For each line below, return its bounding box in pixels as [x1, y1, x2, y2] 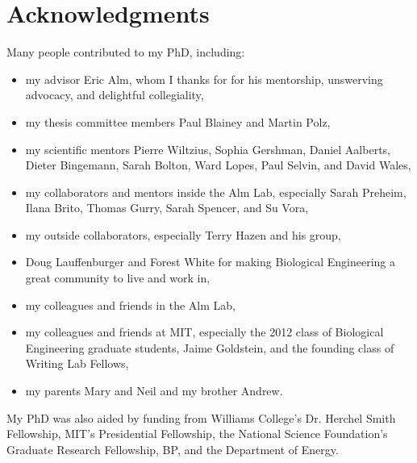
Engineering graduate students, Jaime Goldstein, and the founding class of [25, 339, 394, 356]
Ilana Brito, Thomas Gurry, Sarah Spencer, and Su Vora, [25, 199, 309, 216]
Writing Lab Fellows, [25, 355, 129, 372]
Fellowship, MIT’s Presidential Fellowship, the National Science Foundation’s [6, 425, 388, 442]
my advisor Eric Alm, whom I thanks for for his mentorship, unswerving [25, 70, 383, 87]
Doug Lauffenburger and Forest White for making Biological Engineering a [25, 253, 396, 270]
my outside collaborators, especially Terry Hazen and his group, [25, 226, 341, 243]
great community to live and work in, [25, 269, 211, 286]
